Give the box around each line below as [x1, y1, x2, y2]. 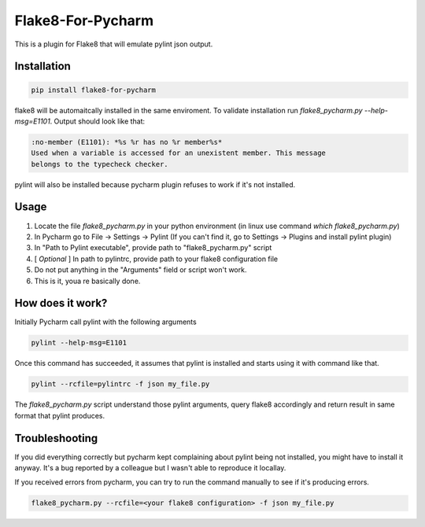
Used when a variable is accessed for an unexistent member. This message [31, 149, 327, 157]
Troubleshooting [14, 431, 98, 444]
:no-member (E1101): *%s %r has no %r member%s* [31, 138, 223, 146]
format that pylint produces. [14, 411, 105, 420]
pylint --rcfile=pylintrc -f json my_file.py [31, 380, 210, 389]
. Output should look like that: [50, 116, 146, 126]
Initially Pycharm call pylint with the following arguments [14, 317, 197, 326]
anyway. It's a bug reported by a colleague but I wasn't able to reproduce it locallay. [14, 463, 286, 473]
